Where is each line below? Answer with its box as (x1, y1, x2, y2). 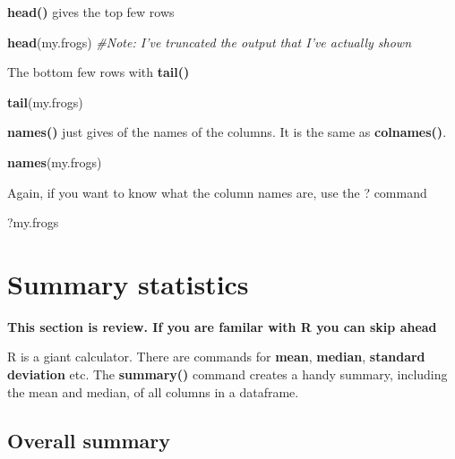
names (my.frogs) (7, 152, 102, 171)
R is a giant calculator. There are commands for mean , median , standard (7, 347, 425, 366)
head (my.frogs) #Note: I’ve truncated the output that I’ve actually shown (7, 32, 411, 51)
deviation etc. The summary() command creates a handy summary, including (7, 365, 448, 384)
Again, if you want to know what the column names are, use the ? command (7, 183, 427, 201)
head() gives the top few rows (7, 3, 175, 21)
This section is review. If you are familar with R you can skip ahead (7, 317, 437, 336)
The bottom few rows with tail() (7, 63, 190, 81)
